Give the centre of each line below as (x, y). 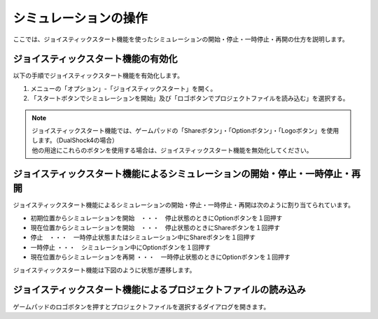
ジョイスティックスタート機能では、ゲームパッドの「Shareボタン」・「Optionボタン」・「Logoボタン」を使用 (185, 131)
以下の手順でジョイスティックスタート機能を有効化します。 (98, 76)
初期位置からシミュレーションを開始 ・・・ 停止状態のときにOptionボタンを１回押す (156, 218)
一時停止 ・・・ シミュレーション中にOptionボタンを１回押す (121, 247)
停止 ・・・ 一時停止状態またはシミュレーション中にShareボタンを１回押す (143, 237)
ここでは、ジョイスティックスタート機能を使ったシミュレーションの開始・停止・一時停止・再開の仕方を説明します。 (181, 39)
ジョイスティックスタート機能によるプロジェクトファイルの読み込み (159, 290)
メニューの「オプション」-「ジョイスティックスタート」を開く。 (124, 88)
